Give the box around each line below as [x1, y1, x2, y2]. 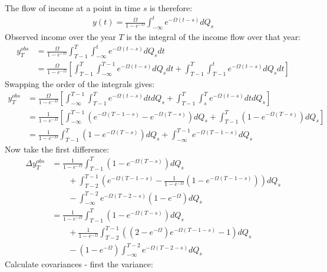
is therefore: [150, 2, 193, 14]
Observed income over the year [5, 30, 116, 42]
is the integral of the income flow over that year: [126, 30, 301, 42]
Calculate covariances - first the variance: [5, 258, 153, 270]
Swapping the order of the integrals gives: [5, 77, 155, 89]
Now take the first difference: [5, 142, 110, 155]
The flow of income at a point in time [5, 2, 141, 14]
